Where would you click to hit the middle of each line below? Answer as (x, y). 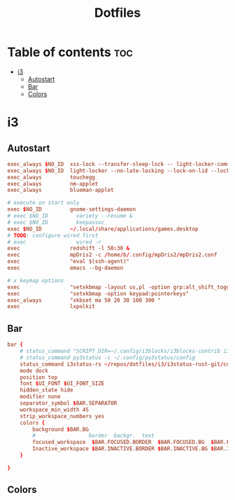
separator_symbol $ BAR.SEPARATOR (69, 403)
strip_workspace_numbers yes (62, 416)
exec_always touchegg (51, 177)
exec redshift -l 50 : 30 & (69, 249)
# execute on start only (43, 203)
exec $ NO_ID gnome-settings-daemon (72, 209)
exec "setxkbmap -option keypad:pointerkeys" (98, 293)
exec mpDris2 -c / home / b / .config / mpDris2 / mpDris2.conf (112, 255)
